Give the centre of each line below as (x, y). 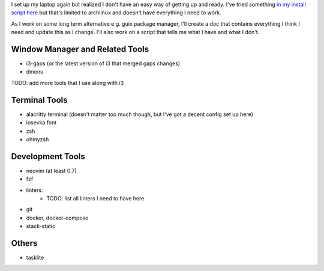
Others (24, 243)
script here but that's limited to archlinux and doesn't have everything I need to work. (116, 13)
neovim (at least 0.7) (52, 170)
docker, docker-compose (57, 218)
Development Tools (48, 156)
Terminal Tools (39, 100)
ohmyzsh (37, 139)
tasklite (35, 258)
